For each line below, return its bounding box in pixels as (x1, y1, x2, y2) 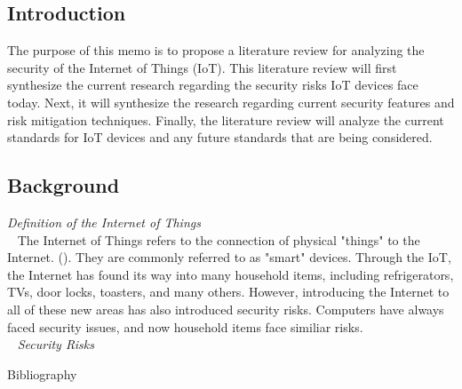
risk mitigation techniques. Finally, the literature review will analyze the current (7, 110, 444, 129)
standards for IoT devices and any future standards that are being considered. (7, 128, 433, 147)
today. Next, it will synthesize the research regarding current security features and (7, 92, 455, 111)
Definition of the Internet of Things (7, 212, 201, 231)
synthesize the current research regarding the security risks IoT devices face (7, 75, 418, 94)
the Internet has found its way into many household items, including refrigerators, (7, 265, 454, 283)
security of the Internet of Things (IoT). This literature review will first (7, 58, 397, 76)
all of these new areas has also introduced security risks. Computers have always (7, 299, 444, 318)
